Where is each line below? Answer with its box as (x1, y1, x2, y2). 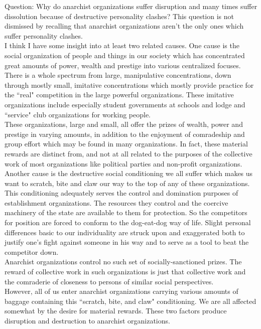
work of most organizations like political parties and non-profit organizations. (5, 158, 242, 169)
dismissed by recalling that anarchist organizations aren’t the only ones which (5, 21, 244, 31)
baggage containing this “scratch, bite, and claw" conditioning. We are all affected (5, 295, 256, 306)
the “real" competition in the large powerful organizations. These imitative (5, 89, 234, 100)
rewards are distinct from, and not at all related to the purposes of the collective (5, 148, 252, 158)
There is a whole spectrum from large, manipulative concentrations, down (5, 70, 231, 80)
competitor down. (5, 246, 59, 257)
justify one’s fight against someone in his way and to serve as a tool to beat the (5, 237, 249, 247)
